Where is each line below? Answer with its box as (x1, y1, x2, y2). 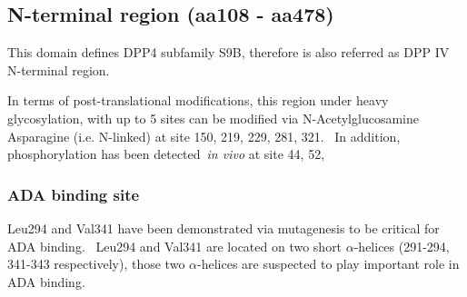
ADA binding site (7, 183, 140, 205)
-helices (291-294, (353, 236, 450, 255)
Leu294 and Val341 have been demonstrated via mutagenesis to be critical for (7, 218, 440, 237)
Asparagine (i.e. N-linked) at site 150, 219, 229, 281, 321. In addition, (7, 126, 401, 145)
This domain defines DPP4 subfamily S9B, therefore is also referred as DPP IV (7, 43, 450, 62)
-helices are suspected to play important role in (197, 254, 460, 273)
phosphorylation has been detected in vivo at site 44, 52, (7, 144, 325, 163)
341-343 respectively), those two (7, 254, 185, 273)
